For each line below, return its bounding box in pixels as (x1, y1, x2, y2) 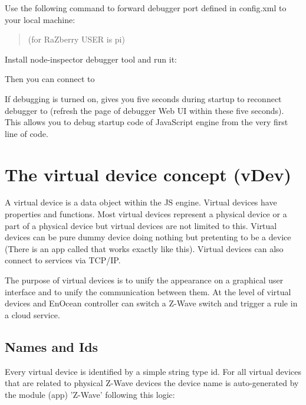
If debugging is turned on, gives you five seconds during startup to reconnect (5, 92, 282, 104)
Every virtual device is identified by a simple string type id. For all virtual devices (5, 365, 301, 377)
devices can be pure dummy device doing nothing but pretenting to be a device (5, 231, 291, 243)
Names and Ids (5, 337, 98, 355)
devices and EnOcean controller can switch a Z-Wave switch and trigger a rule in (5, 297, 298, 309)
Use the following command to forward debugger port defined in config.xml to (5, 2, 287, 14)
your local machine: (5, 13, 75, 25)
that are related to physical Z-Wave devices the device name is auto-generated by (5, 377, 299, 389)
